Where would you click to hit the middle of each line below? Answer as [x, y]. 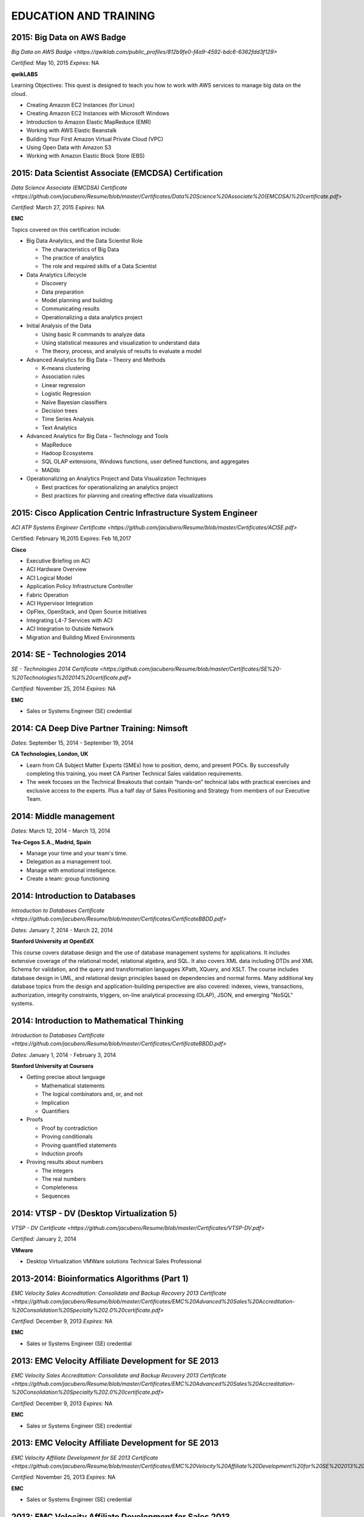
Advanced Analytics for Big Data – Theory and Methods [96, 360]
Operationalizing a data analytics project [92, 317]
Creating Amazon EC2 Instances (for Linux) [80, 105]
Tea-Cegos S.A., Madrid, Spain [51, 842]
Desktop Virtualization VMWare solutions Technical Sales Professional [114, 1261]
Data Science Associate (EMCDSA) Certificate [69, 188]
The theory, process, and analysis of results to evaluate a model [122, 351]
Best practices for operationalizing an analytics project [110, 487]
